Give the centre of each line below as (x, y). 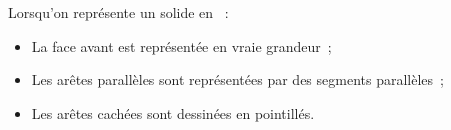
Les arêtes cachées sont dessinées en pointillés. (173, 112)
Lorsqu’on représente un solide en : (118, 12)
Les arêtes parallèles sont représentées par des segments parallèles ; (237, 79)
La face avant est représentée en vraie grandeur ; (181, 45)
